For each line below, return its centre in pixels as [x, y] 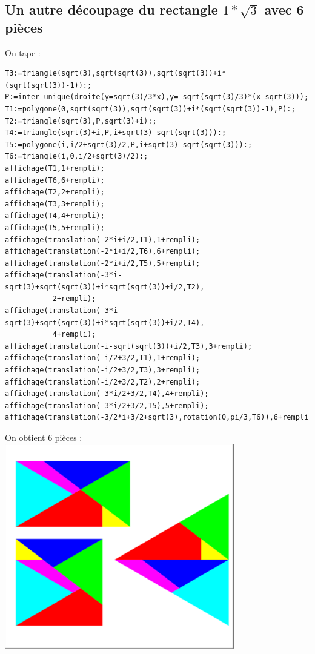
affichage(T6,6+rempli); [55, 180]
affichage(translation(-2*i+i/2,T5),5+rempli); [103, 263]
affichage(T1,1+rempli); [55, 168]
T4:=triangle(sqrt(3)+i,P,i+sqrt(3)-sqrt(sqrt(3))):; [116, 133]
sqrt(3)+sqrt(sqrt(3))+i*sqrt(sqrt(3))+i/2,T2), [105, 287]
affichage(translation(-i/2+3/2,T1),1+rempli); [103, 358]
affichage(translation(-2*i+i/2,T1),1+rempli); [103, 239]
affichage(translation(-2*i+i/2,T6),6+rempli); [103, 252]
